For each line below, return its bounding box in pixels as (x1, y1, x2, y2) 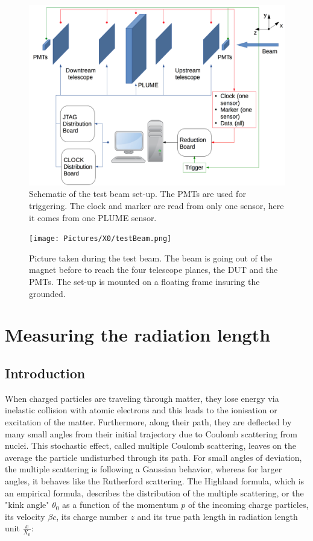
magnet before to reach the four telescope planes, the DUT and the (29, 263, 278, 276)
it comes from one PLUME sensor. (29, 211, 157, 224)
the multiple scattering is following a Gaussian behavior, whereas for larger (5, 463, 282, 475)
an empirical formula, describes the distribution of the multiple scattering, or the (5, 486, 304, 499)
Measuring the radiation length (5, 322, 271, 347)
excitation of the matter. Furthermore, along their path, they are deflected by (5, 415, 292, 428)
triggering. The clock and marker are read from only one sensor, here (29, 199, 284, 211)
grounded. (29, 287, 66, 299)
